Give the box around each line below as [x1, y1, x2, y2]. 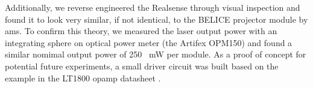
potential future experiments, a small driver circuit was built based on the [5, 59, 279, 72]
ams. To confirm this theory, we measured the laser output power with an [5, 25, 277, 37]
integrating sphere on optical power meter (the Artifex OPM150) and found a [5, 36, 292, 48]
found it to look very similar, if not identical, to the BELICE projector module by [5, 13, 308, 25]
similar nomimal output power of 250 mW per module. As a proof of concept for [5, 48, 306, 60]
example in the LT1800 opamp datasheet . [5, 71, 161, 84]
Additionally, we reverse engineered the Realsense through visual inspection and [5, 1, 300, 13]
